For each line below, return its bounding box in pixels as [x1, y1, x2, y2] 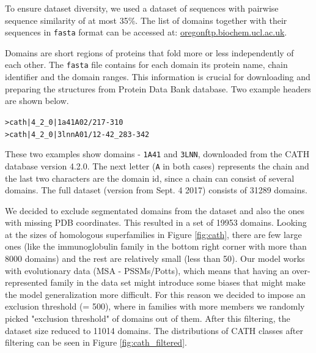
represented [5, 276, 48, 289]
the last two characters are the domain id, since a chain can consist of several [5, 171, 295, 184]
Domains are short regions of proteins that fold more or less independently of [5, 46, 294, 59]
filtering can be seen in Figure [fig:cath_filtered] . [5, 336, 187, 349]
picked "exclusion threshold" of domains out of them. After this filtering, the [5, 312, 290, 325]
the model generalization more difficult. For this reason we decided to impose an [5, 288, 306, 300]
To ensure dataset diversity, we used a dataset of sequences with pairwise [5, 2, 279, 14]
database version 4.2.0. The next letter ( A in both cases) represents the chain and [5, 159, 309, 172]
